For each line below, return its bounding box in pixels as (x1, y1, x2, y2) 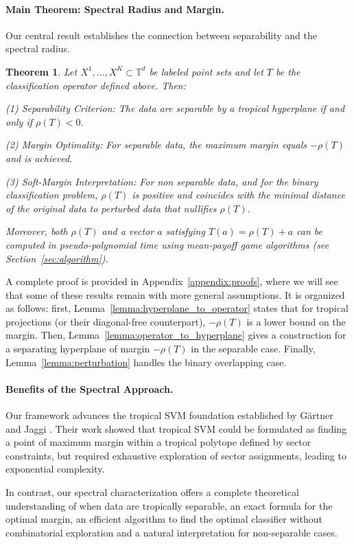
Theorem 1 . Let (5, 64, 78, 78)
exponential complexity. (5, 462, 105, 476)
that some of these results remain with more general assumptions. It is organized (5, 287, 345, 302)
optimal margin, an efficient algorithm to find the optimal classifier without (5, 512, 322, 526)
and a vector (102, 224, 154, 238)
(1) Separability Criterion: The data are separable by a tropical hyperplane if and (5, 101, 345, 115)
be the (276, 64, 300, 78)
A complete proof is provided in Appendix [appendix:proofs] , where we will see (5, 274, 338, 288)
